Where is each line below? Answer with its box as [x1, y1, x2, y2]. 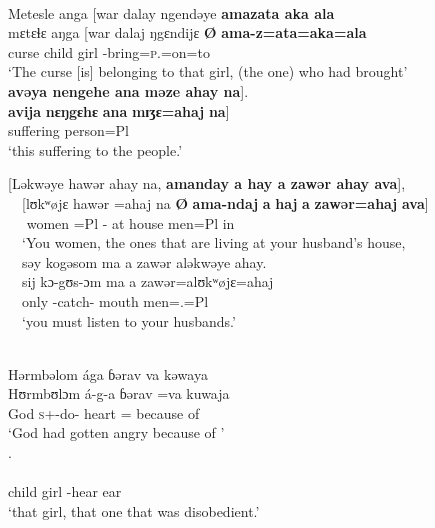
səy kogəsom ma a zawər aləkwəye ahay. [21, 251, 267, 272]
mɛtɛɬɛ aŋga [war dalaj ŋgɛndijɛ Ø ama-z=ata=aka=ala [8, 22, 367, 43]
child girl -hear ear [8, 481, 122, 502]
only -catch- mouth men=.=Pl [21, 290, 209, 311]
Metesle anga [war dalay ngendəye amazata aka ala [8, 2, 335, 23]
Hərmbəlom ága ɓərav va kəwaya [8, 363, 208, 384]
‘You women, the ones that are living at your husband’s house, [21, 232, 406, 253]
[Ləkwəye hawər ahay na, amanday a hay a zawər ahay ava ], [8, 173, 406, 194]
